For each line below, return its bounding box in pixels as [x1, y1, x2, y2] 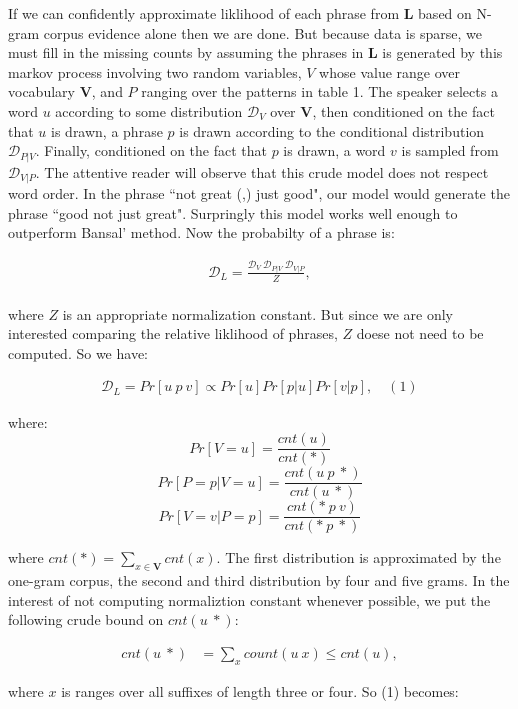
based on [418, 3, 472, 23]
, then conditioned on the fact [312, 100, 495, 121]
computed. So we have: [8, 342, 148, 363]
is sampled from [401, 140, 499, 161]
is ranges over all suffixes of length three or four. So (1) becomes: [61, 680, 459, 701]
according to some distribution [55, 100, 243, 121]
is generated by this [382, 42, 503, 63]
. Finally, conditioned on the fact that [35, 140, 267, 161]
